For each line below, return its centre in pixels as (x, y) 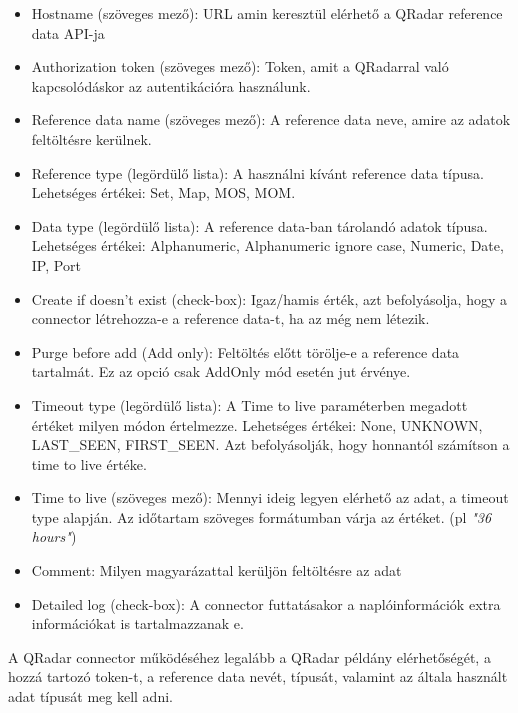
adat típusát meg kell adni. (90, 696)
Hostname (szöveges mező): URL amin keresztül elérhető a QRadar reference (267, 13)
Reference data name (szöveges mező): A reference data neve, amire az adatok (271, 119)
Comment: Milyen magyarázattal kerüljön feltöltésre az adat (216, 570)
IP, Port (56, 264)
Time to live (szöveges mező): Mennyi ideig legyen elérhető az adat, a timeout (270, 497)
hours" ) (54, 536)
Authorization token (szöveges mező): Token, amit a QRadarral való (240, 66)
